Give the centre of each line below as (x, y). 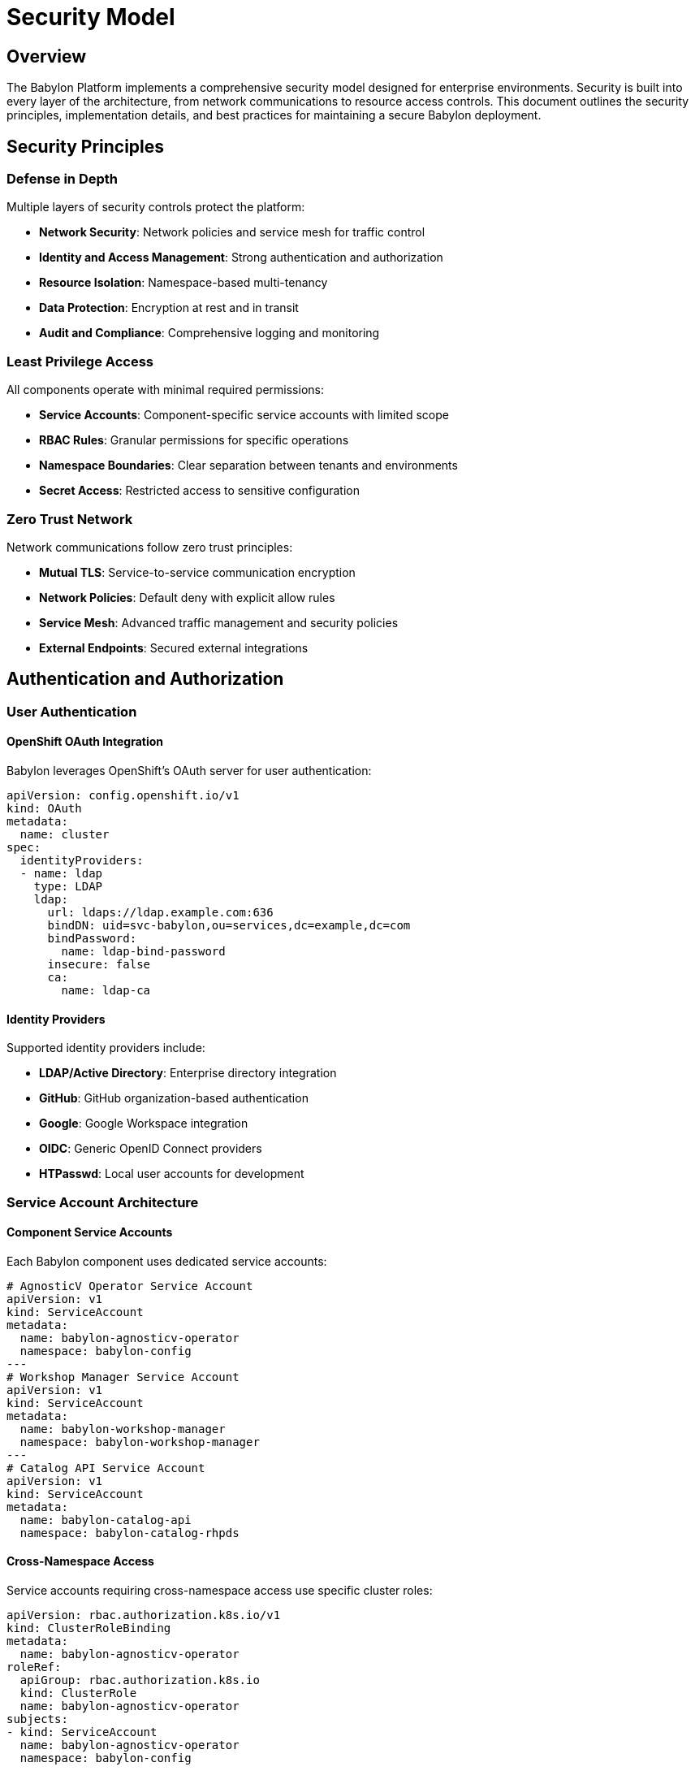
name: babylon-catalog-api (106, 1520)
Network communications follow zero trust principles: (150, 547)
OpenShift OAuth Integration (85, 742)
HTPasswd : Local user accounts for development (172, 1174)
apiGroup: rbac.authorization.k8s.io (140, 1680)
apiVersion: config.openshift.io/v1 (123, 795)
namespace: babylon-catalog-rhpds (130, 1533)
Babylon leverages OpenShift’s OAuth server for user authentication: (189, 770)
